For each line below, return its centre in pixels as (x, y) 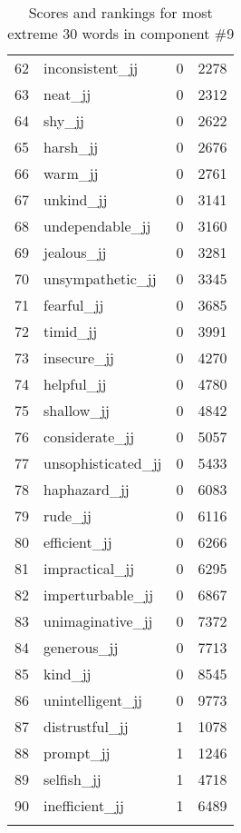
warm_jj (71, 173)
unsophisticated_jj (103, 463)
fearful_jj (74, 305)
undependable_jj (97, 226)
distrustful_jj (86, 726)
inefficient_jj (84, 805)
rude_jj (67, 516)
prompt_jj (77, 753)
